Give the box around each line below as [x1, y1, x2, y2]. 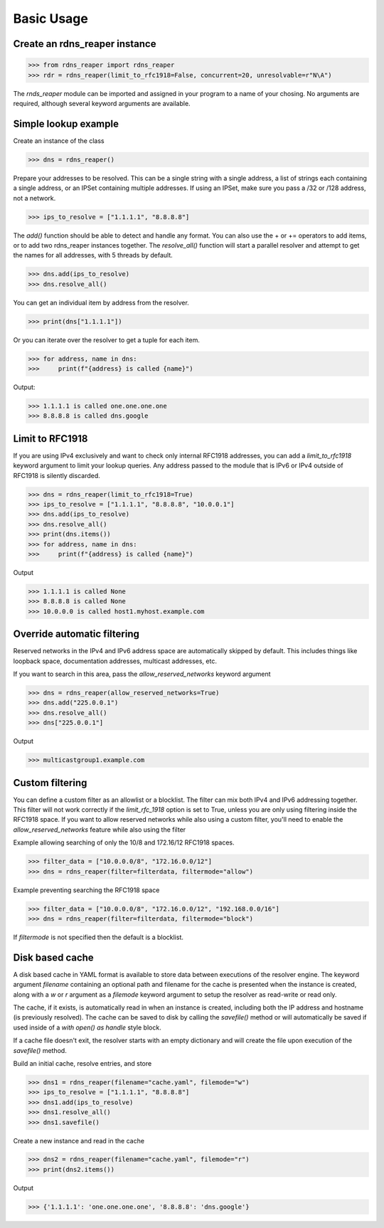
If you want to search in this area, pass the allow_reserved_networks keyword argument [13, 669, 271, 679]
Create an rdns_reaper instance [13, 38, 156, 50]
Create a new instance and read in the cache [13, 1136, 145, 1145]
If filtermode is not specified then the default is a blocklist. [13, 933, 184, 941]
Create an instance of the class [13, 136, 105, 145]
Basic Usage [13, 11, 88, 26]
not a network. [13, 194, 56, 202]
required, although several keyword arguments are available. [13, 99, 191, 107]
